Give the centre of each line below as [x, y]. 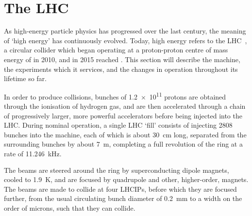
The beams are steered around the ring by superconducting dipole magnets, [117, 170]
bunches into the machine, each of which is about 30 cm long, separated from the [125, 134]
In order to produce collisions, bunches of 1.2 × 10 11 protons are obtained [115, 96]
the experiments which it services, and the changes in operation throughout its [121, 69]
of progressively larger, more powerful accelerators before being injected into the [123, 115]
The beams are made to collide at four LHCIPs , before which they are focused [120, 189]
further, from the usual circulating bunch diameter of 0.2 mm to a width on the [123, 198]
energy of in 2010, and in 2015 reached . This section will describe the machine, [122, 59]
